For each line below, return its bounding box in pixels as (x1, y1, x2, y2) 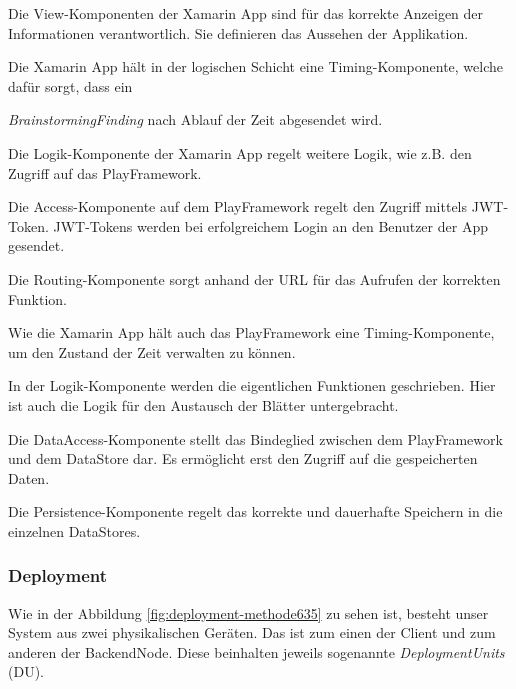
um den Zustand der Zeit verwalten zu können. (8, 341, 296, 362)
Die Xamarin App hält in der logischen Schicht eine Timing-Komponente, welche (8, 56, 503, 77)
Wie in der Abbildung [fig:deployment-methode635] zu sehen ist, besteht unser (8, 602, 489, 623)
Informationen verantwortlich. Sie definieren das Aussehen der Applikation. (8, 22, 469, 43)
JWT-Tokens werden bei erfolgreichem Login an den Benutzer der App (53, 215, 488, 236)
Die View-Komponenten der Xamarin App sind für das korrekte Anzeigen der (8, 3, 484, 23)
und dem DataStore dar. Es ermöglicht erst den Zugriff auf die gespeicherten (8, 448, 478, 469)
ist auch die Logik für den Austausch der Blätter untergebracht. (8, 394, 399, 415)
